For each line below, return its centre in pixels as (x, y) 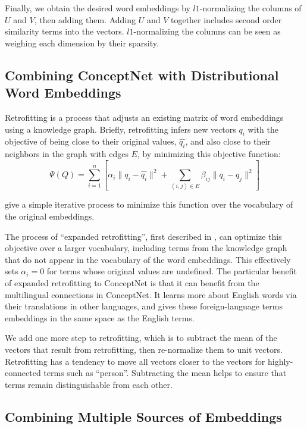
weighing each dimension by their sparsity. (82, 43)
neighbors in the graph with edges (67, 154)
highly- (281, 361)
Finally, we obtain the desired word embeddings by (98, 8)
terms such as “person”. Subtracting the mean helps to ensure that (165, 373)
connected (23, 373)
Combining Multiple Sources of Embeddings (143, 416)
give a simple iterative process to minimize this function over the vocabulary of (149, 204)
